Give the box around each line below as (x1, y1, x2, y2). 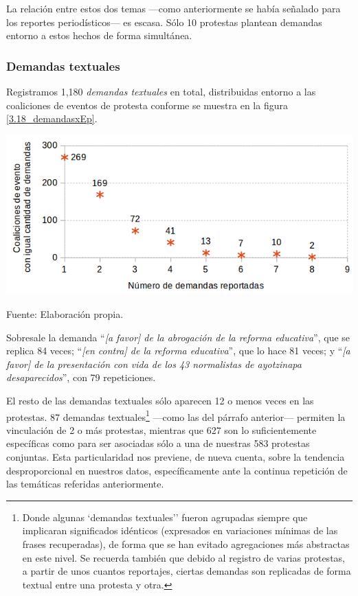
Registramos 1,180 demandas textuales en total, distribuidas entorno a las (6, 84, 316, 98)
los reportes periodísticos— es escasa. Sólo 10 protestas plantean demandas (6, 14, 322, 29)
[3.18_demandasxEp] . (6, 111, 98, 126)
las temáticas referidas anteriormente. (6, 477, 164, 491)
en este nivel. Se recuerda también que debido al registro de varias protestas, (22, 550, 345, 564)
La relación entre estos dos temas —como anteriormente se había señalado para (6, 1, 341, 15)
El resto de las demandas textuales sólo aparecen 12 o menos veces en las (6, 393, 314, 407)
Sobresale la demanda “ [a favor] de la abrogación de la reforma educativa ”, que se (6, 330, 350, 344)
